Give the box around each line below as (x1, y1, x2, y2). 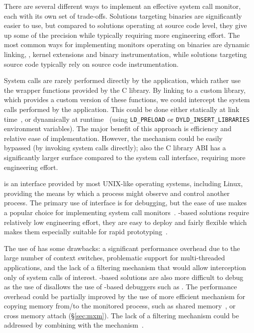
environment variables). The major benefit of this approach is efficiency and (4, 123, 231, 134)
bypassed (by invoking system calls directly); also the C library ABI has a (4, 142, 226, 153)
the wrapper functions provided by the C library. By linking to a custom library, (4, 84, 246, 95)
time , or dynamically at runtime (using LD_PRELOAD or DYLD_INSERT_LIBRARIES (4, 113, 250, 124)
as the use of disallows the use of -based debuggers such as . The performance (4, 281, 237, 292)
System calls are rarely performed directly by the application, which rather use (4, 75, 241, 85)
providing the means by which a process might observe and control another (4, 188, 230, 198)
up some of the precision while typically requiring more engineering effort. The (4, 29, 240, 40)
